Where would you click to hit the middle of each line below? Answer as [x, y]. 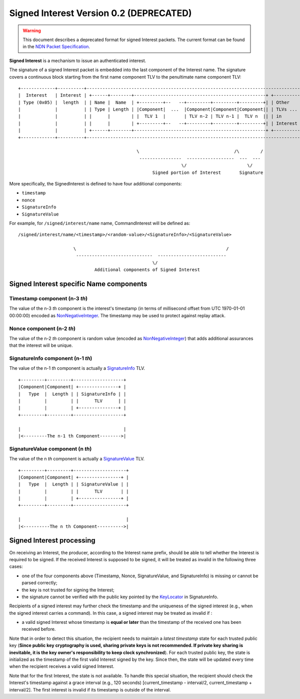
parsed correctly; [39, 583]
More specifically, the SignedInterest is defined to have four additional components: [95, 183]
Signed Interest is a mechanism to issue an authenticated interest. [78, 61]
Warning [32, 31]
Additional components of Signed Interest [147, 270]
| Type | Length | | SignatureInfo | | [72, 394]
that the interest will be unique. [41, 345]
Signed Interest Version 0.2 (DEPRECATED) [100, 13]
